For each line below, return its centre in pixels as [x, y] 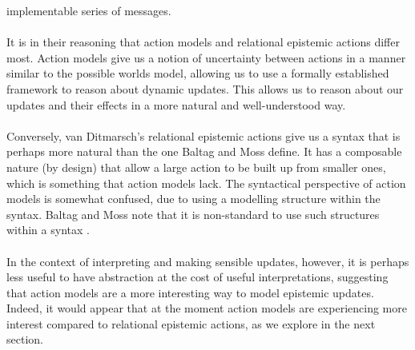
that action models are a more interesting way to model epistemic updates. [190, 292]
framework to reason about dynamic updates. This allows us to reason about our [205, 88]
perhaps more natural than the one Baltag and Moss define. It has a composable [204, 151]
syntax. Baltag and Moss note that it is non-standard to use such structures [193, 214]
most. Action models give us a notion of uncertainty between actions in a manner [206, 57]
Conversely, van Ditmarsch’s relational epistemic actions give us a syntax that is [203, 135]
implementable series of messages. [89, 10]
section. [25, 339]
